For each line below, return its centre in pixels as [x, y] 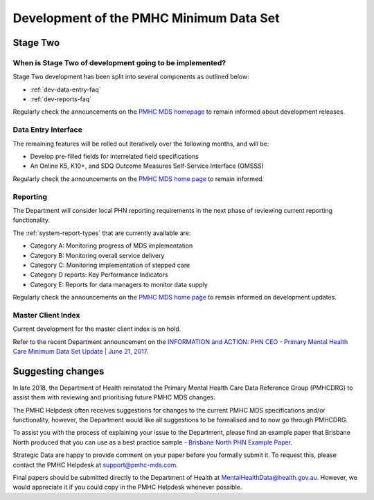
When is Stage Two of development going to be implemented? [119, 62]
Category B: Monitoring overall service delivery [97, 255]
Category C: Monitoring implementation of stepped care [110, 265]
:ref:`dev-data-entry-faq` [65, 89]
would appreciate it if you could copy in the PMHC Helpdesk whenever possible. [127, 487]
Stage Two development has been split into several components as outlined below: [131, 77]
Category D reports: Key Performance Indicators [99, 275]
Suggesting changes [59, 371]
